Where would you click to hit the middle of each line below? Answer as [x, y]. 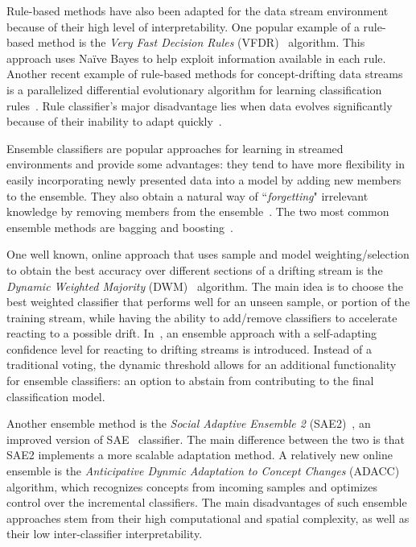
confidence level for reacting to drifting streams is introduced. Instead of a [189, 348]
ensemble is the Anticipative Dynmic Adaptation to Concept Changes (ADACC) [203, 471]
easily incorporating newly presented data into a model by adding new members [204, 179]
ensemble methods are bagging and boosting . [120, 227]
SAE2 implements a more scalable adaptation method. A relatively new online [200, 455]
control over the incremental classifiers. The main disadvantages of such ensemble [207, 502]
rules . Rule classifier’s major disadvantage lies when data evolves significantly [200, 105]
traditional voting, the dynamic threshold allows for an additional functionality [202, 365]
